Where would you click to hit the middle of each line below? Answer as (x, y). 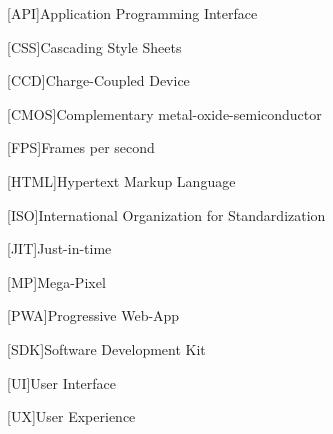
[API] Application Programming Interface (132, 13)
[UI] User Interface (62, 382)
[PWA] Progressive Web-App (93, 315)
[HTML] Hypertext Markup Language (121, 180)
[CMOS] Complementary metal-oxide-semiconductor (164, 113)
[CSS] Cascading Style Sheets (94, 46)
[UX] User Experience (71, 416)
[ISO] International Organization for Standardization (166, 214)
